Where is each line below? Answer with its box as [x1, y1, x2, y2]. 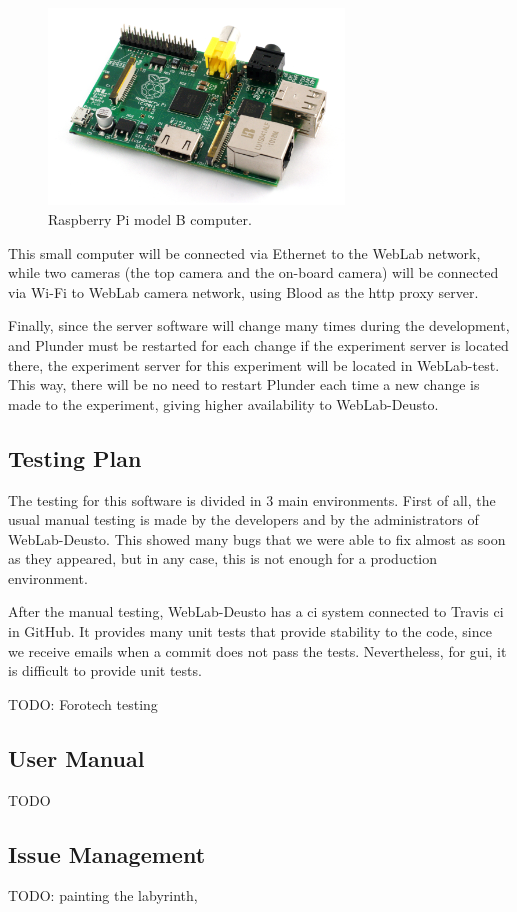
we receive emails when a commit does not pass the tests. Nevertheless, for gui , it [8, 640, 507, 661]
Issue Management [8, 838, 206, 869]
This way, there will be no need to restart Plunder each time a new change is [8, 374, 480, 395]
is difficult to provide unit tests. [8, 660, 202, 681]
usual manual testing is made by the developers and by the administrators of [8, 509, 479, 530]
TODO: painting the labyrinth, [8, 885, 198, 906]
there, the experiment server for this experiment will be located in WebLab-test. [8, 354, 500, 375]
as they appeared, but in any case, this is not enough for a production [8, 548, 438, 569]
